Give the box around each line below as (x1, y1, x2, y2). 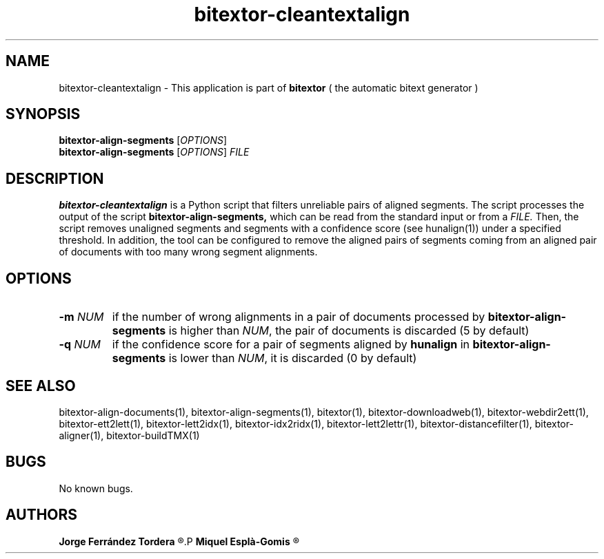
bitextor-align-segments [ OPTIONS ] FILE (59, 146, 250, 158)
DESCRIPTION (6, 169, 104, 187)
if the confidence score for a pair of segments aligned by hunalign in (112, 337, 470, 352)
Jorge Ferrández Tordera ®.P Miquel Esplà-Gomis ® (59, 535, 299, 547)
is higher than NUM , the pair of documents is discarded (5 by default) (168, 324, 530, 338)
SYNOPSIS (6, 105, 81, 123)
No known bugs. (59, 482, 133, 494)
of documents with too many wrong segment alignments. (59, 246, 318, 258)
